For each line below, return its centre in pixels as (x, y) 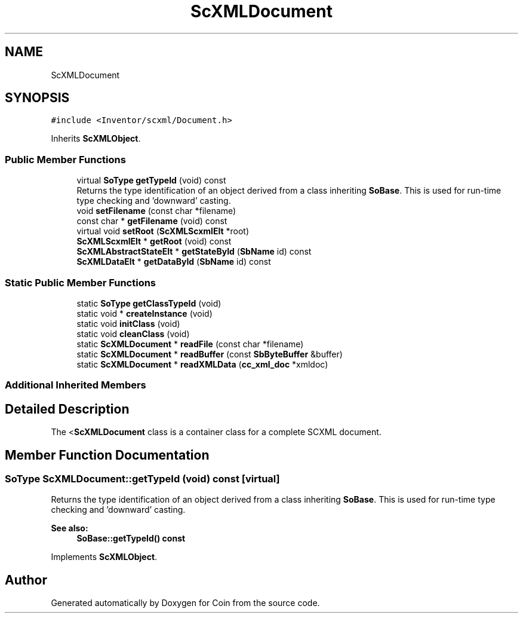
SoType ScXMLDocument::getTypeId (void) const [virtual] (142, 479)
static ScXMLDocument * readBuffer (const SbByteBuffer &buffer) (210, 354)
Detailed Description (67, 409)
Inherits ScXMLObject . (96, 139)
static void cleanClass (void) (133, 334)
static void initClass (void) (128, 323)
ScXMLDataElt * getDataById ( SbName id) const (174, 262)
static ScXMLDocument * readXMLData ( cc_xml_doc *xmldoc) (202, 364)
